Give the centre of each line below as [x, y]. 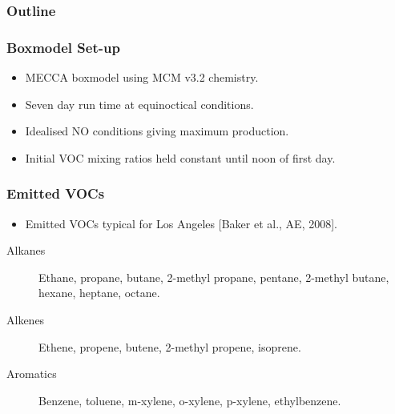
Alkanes [26, 250]
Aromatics [32, 374]
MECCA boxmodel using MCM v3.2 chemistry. [142, 77]
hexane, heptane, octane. [99, 293]
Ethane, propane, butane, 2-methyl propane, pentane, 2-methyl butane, [214, 277]
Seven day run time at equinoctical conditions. [139, 104]
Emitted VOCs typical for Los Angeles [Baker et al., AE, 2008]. [181, 223]
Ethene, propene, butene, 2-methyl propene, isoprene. [170, 346]
